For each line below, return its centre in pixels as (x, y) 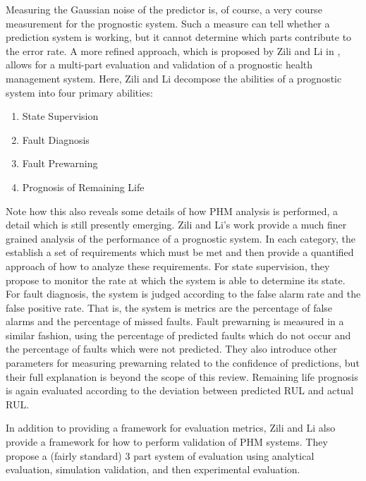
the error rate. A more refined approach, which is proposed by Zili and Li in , (173, 50)
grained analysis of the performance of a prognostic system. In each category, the (181, 238)
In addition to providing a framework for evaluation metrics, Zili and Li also (171, 428)
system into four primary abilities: (79, 92)
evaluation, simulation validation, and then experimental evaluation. (153, 469)
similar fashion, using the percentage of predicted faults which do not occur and (178, 335)
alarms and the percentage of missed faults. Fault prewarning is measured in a (175, 321)
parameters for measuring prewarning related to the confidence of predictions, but (183, 363)
